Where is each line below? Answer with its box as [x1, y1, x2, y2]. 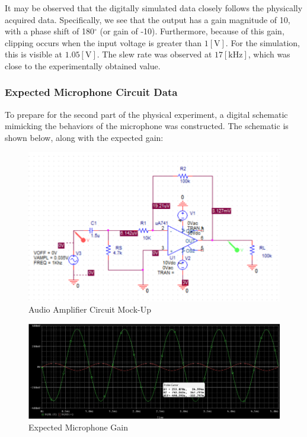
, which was [248, 48, 290, 60]
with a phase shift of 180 [5, 25, 95, 37]
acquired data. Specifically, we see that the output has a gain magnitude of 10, [5, 13, 290, 25]
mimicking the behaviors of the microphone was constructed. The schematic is [5, 120, 289, 132]
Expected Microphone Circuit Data [5, 85, 178, 99]
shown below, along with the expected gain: [5, 131, 164, 143]
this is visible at [5, 48, 63, 60]
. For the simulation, [225, 36, 300, 49]
